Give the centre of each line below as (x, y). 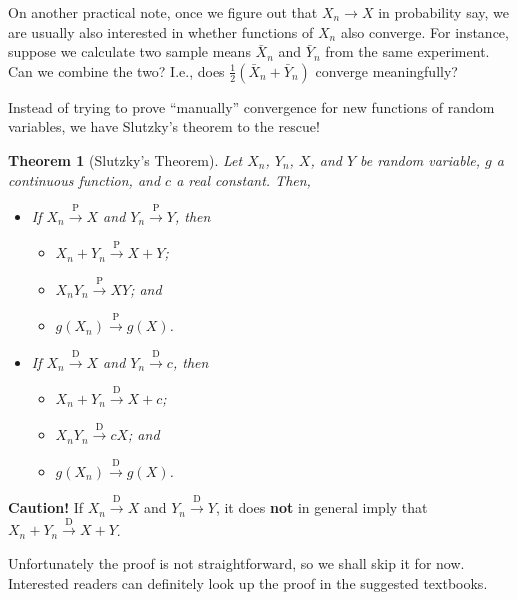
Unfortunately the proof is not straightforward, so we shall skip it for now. (236, 563)
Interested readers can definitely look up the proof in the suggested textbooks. (248, 582)
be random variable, (420, 159)
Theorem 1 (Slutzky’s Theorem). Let (125, 159)
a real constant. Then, (243, 179)
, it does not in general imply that (321, 507)
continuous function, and (84, 179)
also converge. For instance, (424, 31)
